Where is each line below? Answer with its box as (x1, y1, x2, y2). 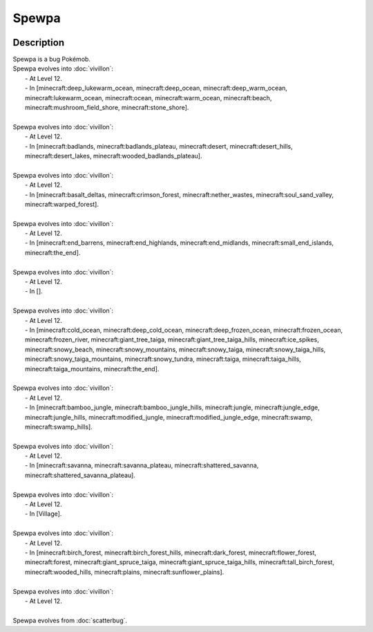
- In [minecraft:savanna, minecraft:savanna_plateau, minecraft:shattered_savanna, (25, 461, 259, 470)
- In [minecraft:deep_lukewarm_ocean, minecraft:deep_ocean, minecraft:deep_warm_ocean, (25, 84, 288, 93)
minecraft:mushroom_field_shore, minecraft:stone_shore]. (25, 104, 189, 112)
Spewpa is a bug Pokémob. (12, 55, 91, 64)
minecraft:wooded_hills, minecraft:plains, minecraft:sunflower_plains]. (25, 568, 224, 576)
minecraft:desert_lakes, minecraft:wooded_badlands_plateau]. (25, 151, 202, 160)
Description (12, 37, 65, 48)
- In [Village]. (25, 510, 62, 518)
